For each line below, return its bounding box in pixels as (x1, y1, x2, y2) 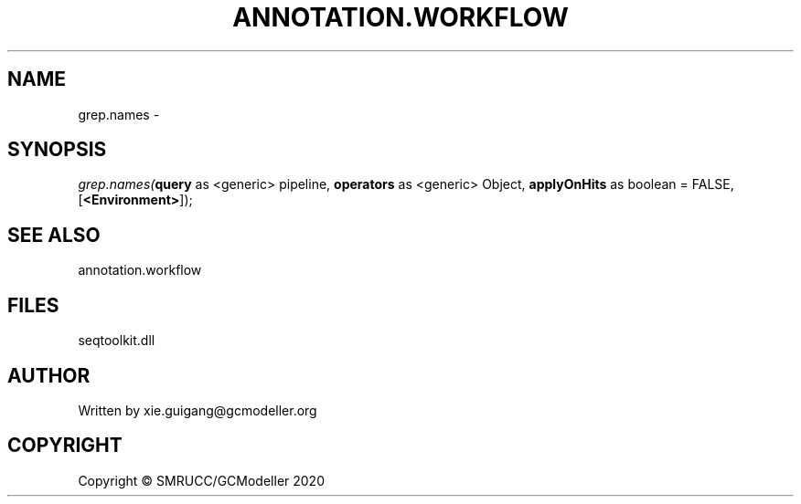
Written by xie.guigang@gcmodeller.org (78, 402, 317, 418)
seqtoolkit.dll (78, 332, 155, 349)
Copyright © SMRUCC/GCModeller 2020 (78, 472, 325, 488)
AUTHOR (7, 363, 91, 387)
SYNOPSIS (7, 138, 107, 162)
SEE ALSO (7, 223, 101, 247)
